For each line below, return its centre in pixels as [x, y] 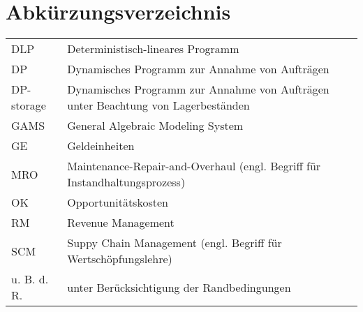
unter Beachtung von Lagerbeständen [158, 105]
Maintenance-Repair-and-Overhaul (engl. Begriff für [194, 166]
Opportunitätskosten [118, 202]
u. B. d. [30, 279]
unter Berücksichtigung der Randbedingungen [179, 287]
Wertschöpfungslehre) [120, 259]
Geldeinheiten [101, 146]
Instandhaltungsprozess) [126, 182]
